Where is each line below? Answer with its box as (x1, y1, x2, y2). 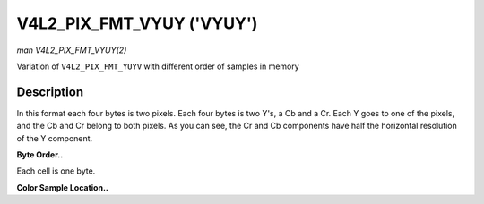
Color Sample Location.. (16, 182, 109, 192)
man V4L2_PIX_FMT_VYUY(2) (16, 45, 127, 55)
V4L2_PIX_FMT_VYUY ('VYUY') (16, 13, 258, 33)
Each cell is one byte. (16, 166, 96, 176)
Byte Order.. (16, 149, 64, 160)
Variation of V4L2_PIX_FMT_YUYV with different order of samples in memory (16, 61, 299, 72)
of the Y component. (16, 132, 93, 143)
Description (16, 84, 84, 99)
